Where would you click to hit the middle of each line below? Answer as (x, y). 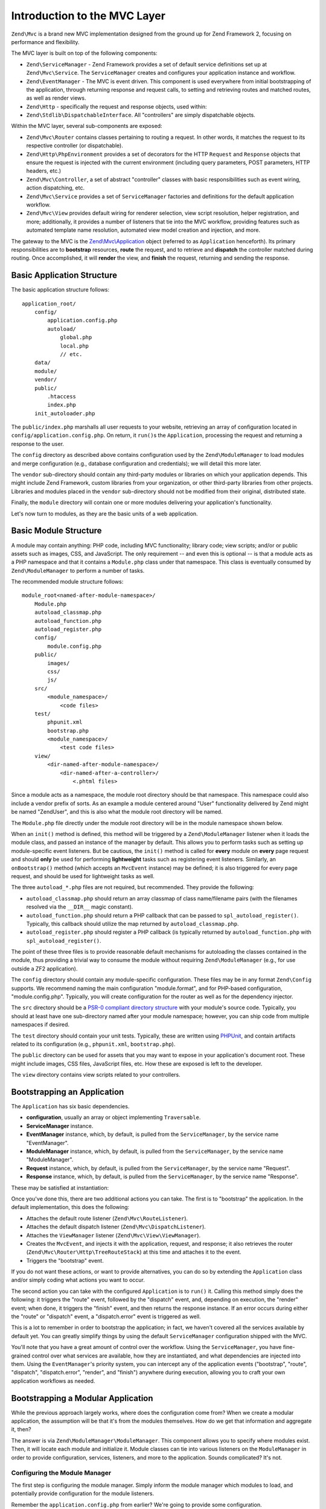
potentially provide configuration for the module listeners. (83, 1493)
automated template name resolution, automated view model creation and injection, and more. (143, 230)
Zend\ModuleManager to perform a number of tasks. (78, 570)
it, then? (21, 1429)
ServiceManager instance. (60, 1126)
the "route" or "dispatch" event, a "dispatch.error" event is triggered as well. (106, 1316)
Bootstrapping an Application (68, 1092)
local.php (75, 346)
